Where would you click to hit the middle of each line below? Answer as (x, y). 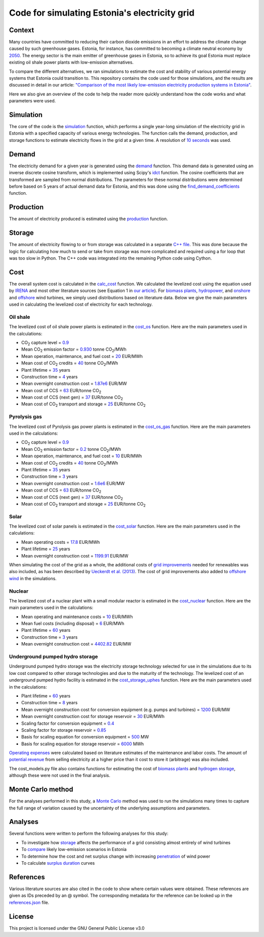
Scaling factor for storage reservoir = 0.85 (64, 730)
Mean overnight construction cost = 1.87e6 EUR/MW (74, 383)
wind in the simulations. (33, 578)
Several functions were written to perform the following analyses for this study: (89, 833)
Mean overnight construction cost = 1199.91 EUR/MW (75, 556)
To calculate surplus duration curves (58, 863)
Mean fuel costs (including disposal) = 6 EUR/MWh (73, 624)
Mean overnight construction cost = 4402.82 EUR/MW (76, 644)
